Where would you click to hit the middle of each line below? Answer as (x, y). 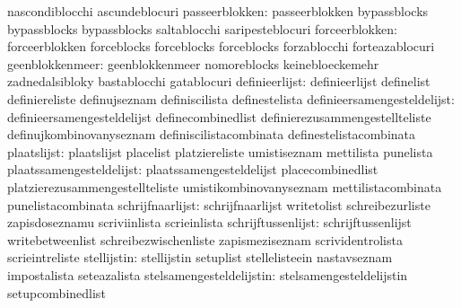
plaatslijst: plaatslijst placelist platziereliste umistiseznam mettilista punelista (220, 151)
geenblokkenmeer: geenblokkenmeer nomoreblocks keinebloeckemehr (193, 63)
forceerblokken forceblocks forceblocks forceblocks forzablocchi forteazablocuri (221, 46)
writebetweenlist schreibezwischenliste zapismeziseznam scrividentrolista (205, 239)
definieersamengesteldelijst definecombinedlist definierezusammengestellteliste (219, 116)
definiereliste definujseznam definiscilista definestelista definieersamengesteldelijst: (231, 98)
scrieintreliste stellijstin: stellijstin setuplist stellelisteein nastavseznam (200, 257)
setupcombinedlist (57, 292)
